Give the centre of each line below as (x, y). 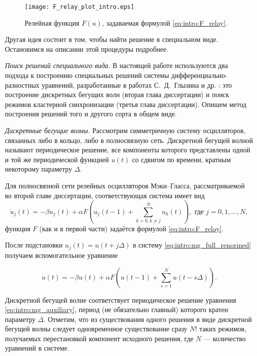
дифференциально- (199, 75)
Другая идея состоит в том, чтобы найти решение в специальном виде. (112, 39)
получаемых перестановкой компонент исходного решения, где (99, 338)
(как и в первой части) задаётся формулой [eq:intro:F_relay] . (131, 228)
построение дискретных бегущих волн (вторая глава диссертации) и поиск (117, 94)
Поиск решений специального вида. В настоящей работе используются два (116, 65)
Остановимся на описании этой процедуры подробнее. (87, 49)
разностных (22, 85)
